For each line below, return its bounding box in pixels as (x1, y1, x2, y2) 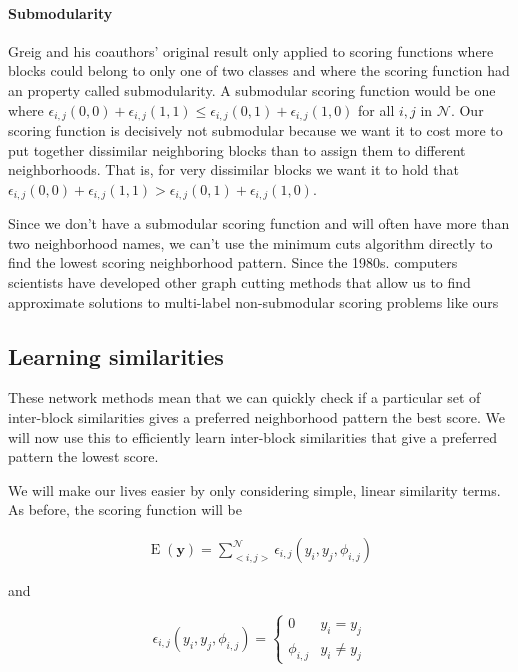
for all (358, 99, 395, 120)
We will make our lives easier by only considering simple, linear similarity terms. (8, 479, 501, 500)
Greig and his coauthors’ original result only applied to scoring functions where (8, 40, 494, 61)
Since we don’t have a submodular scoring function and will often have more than (8, 213, 510, 234)
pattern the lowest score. (8, 446, 159, 467)
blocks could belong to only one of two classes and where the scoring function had (8, 60, 510, 81)
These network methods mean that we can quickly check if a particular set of (8, 387, 481, 408)
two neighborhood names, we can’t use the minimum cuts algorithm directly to (8, 232, 493, 253)
